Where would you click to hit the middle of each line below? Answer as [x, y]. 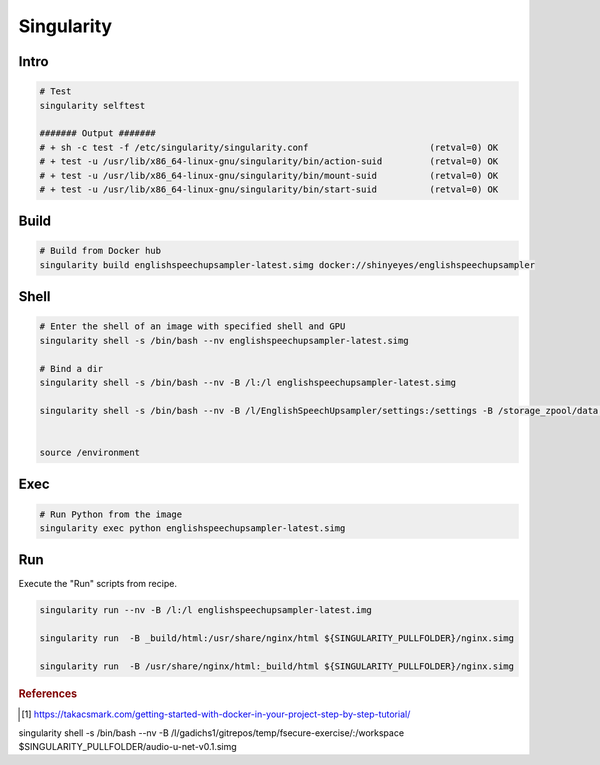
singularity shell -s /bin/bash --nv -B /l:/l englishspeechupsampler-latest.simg [248, 383]
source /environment [89, 452]
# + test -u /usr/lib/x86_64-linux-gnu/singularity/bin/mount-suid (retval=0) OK [269, 175]
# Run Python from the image [111, 514]
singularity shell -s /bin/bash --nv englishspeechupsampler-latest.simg [224, 340]
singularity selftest [92, 105]
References [48, 693]
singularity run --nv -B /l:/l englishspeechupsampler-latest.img [205, 610]
